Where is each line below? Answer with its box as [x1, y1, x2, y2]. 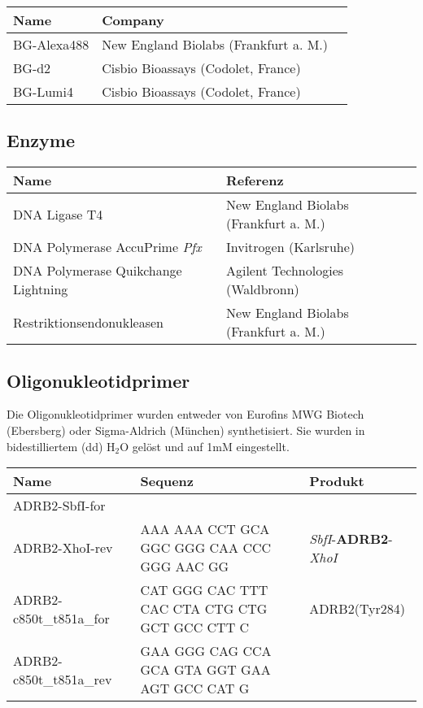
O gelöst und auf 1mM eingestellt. [120, 437, 290, 454]
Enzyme [7, 128, 75, 153]
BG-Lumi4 [13, 82, 73, 101]
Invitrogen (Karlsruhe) [225, 237, 355, 257]
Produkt [309, 471, 364, 491]
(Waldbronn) [225, 280, 299, 299]
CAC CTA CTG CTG [140, 599, 268, 619]
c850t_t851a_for [13, 608, 110, 628]
